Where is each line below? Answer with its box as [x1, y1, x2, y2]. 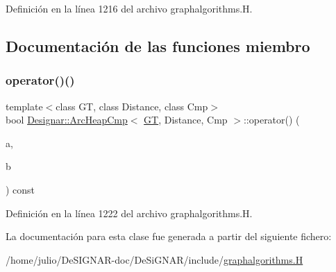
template [6, 99, 43, 113]
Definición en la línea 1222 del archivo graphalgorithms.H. [6, 205, 253, 220]
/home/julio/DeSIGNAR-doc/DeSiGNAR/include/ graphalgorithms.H [6, 252, 303, 266]
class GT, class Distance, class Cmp [56, 99, 208, 113]
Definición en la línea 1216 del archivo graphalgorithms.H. [6, 1, 253, 15]
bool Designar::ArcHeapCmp [6, 112, 128, 127]
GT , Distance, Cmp [144, 112, 228, 127]
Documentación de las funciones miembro [6, 35, 310, 56]
